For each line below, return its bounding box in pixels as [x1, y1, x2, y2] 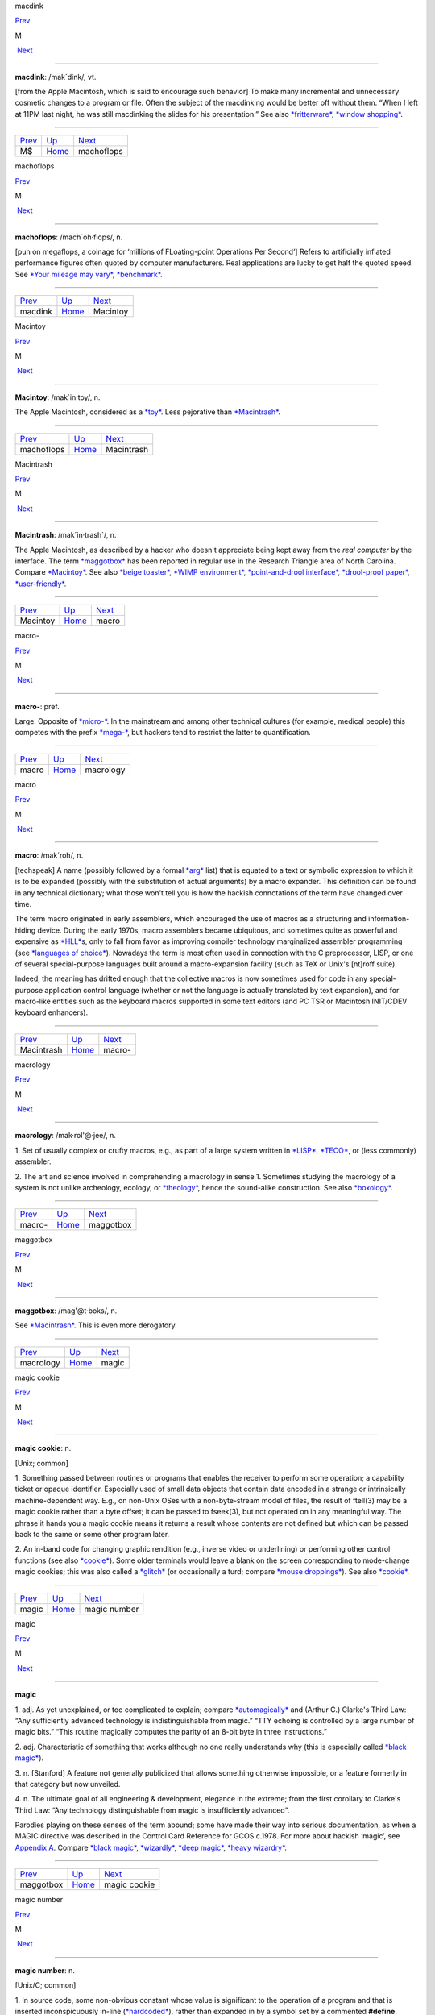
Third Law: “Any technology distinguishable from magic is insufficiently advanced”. [14, 1805, 290, 1815]
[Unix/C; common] [14, 1980, 77, 1990]
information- [367, 914, 410, 924]
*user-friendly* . [14, 579, 67, 588]
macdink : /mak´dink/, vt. [14, 72, 97, 81]
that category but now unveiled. [14, 1779, 121, 1789]
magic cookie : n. [14, 1444, 72, 1453]
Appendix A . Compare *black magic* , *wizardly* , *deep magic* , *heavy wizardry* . [14, 1843, 288, 1852]
